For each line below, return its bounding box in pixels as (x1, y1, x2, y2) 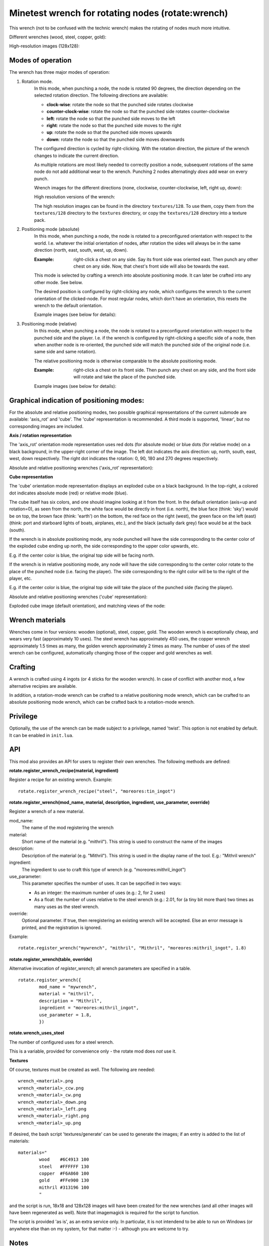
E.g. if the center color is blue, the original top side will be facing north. (9, 552, 154, 558)
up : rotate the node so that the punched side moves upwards (46, 130, 172, 136)
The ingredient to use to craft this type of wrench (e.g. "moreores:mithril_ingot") (21, 866, 186, 872)
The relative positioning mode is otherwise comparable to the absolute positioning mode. (34, 358, 217, 364)
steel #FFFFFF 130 (39, 1164, 89, 1169)
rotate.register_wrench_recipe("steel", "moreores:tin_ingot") (18, 788, 176, 794)
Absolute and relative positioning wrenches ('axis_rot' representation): (9, 465, 153, 470)
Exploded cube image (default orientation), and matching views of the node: (9, 603, 166, 609)
